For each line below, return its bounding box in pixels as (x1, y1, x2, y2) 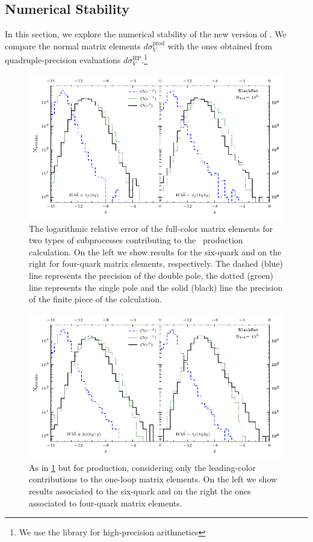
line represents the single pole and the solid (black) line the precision (29, 281, 283, 293)
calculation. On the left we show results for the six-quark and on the (29, 245, 282, 258)
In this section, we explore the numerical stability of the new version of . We (5, 28, 287, 40)
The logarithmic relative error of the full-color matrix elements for (29, 222, 273, 234)
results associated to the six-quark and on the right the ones (29, 485, 251, 497)
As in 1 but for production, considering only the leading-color (29, 461, 256, 473)
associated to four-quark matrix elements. (29, 496, 182, 509)
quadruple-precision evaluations (5, 54, 121, 66)
